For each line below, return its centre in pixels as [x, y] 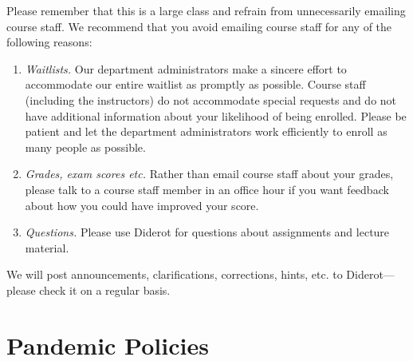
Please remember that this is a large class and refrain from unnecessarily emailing [206, 10]
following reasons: [49, 42]
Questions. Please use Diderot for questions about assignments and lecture [207, 232]
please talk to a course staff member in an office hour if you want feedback [207, 189]
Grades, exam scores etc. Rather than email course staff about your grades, [209, 174]
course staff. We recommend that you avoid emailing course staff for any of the [199, 26]
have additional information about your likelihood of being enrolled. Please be [216, 115]
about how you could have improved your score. [142, 205]
